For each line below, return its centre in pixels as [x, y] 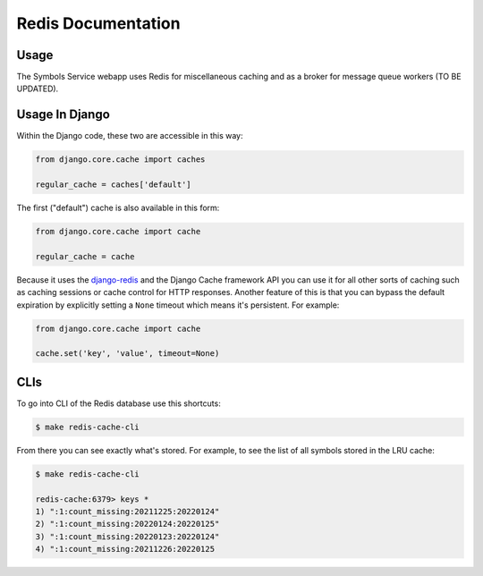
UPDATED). [38, 89]
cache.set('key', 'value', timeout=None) [127, 354]
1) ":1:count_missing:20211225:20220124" [127, 512]
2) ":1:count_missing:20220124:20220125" [127, 524]
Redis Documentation [98, 23]
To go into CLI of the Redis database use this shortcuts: [119, 403]
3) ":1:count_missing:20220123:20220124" [127, 536]
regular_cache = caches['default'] [113, 185]
